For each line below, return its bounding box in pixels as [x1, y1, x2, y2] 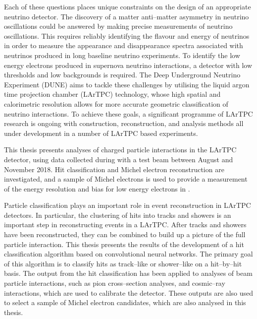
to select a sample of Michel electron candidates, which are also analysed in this [4, 297, 246, 308]
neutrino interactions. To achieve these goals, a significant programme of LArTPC [4, 108, 253, 119]
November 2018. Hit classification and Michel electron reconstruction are [4, 164, 224, 174]
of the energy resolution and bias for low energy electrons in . [4, 183, 190, 193]
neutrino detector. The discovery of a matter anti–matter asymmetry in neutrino [4, 11, 249, 21]
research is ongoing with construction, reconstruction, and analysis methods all [4, 118, 244, 128]
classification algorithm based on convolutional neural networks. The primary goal [4, 249, 253, 259]
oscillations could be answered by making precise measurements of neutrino [4, 21, 233, 31]
